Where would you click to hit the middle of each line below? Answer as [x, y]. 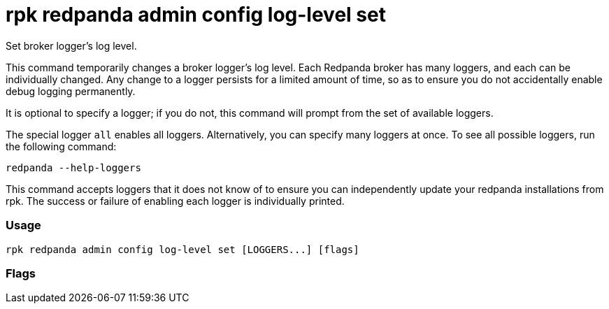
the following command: [61, 146]
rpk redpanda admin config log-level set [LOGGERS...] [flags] [182, 249]
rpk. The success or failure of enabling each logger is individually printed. [175, 201]
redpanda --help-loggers [73, 167]
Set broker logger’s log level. [71, 45]
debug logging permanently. [71, 91]
